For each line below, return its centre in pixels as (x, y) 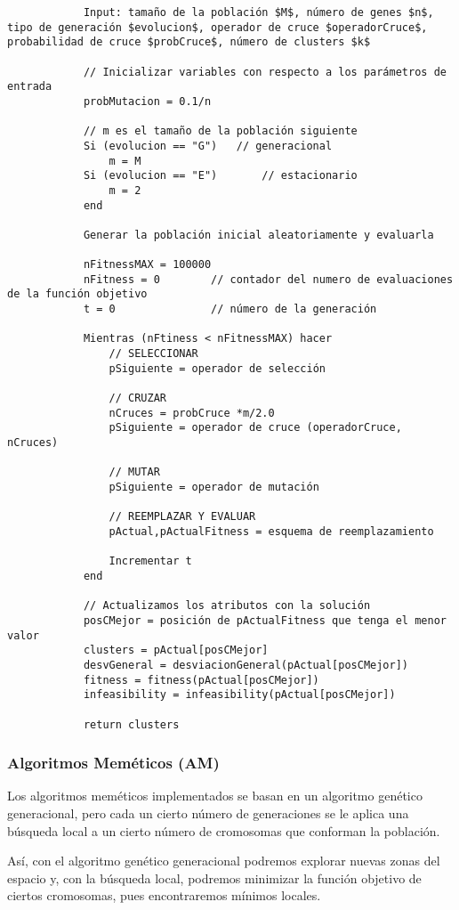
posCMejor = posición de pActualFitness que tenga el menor (265, 620)
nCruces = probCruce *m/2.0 (192, 413)
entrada (30, 87)
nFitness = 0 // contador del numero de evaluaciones (268, 279)
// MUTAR (134, 472)
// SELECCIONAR (153, 354)
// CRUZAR (137, 398)
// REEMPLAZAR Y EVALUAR (182, 517)
